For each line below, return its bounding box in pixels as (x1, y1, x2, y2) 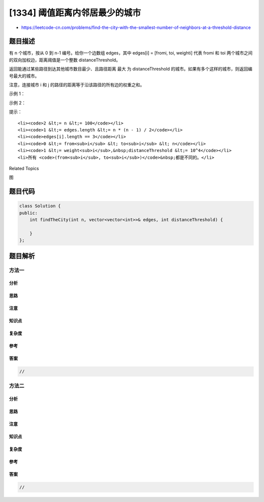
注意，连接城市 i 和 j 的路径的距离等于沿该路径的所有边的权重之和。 (9, 82, 145, 88)
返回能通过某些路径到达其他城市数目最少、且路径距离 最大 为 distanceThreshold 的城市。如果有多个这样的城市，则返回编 (9, 66, 253, 72)
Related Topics (9, 165, 39, 171)
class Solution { (19, 203, 61, 209)
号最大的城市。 (9, 73, 39, 78)
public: (19, 210, 38, 216)
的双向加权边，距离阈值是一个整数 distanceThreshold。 (9, 57, 121, 63)
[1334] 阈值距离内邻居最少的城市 (9, 7, 141, 18)
